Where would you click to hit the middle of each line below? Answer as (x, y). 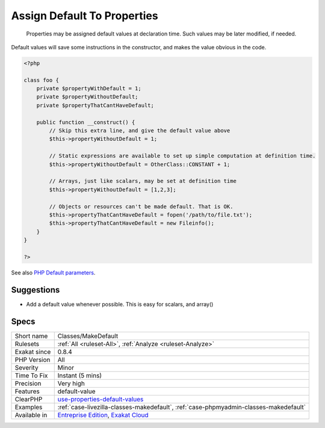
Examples (29, 407)
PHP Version (32, 359)
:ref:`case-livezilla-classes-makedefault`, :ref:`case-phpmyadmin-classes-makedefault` (182, 407)
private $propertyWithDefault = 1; (89, 88)
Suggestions (36, 290)
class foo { (42, 80)
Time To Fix (31, 375)
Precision (28, 383)
